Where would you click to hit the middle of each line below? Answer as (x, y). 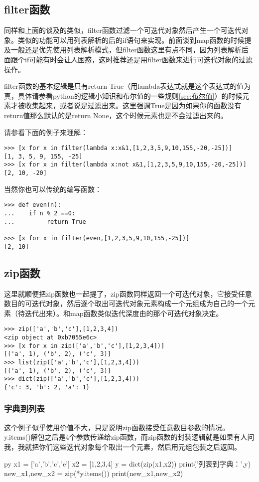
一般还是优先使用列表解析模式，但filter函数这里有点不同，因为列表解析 (126, 50)
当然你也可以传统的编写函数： (53, 189)
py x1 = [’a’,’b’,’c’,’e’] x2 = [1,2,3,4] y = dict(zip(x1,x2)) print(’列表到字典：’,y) (128, 463)
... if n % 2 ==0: (40, 214)
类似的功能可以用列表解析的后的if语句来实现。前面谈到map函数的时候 (131, 40)
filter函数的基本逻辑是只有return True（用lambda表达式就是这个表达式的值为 (128, 86)
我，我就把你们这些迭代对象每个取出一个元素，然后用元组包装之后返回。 (123, 446)
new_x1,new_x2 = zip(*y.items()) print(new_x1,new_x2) (94, 473)
